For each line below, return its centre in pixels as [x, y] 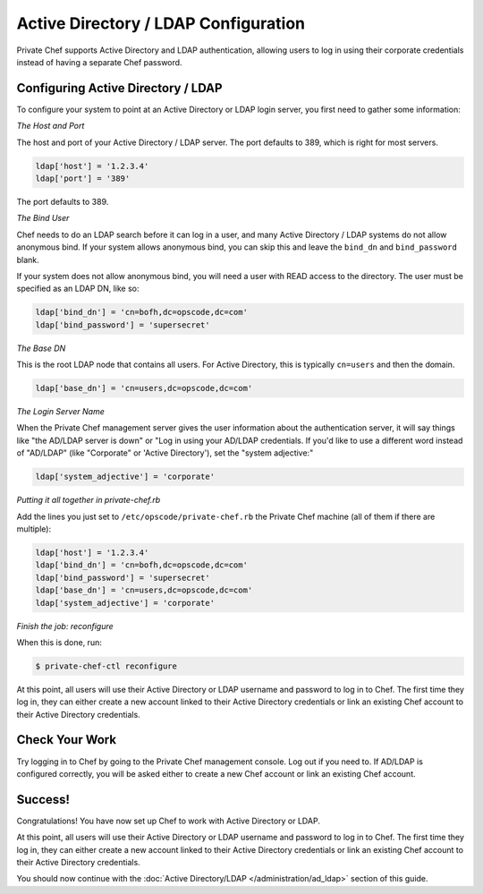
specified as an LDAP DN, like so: [78, 289]
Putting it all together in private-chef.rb [89, 500]
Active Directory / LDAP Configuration [161, 23]
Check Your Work [66, 740]
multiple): [34, 529]
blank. [28, 260]
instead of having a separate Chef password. [99, 62]
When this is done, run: [59, 642]
